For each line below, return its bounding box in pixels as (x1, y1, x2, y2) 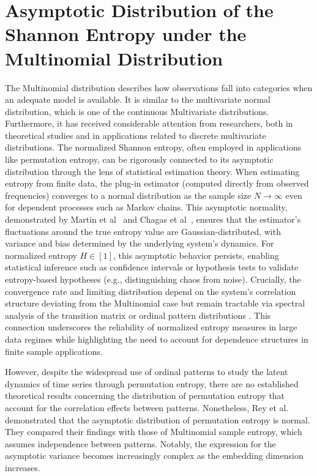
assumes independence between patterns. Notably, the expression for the (5, 437, 276, 450)
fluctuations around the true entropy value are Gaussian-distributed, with (5, 225, 281, 237)
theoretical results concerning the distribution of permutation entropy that (5, 389, 285, 402)
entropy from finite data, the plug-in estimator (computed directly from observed (5, 177, 309, 190)
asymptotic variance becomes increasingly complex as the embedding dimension (5, 449, 304, 462)
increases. (5, 461, 40, 474)
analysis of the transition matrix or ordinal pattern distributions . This (5, 308, 271, 321)
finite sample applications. (5, 344, 103, 357)
